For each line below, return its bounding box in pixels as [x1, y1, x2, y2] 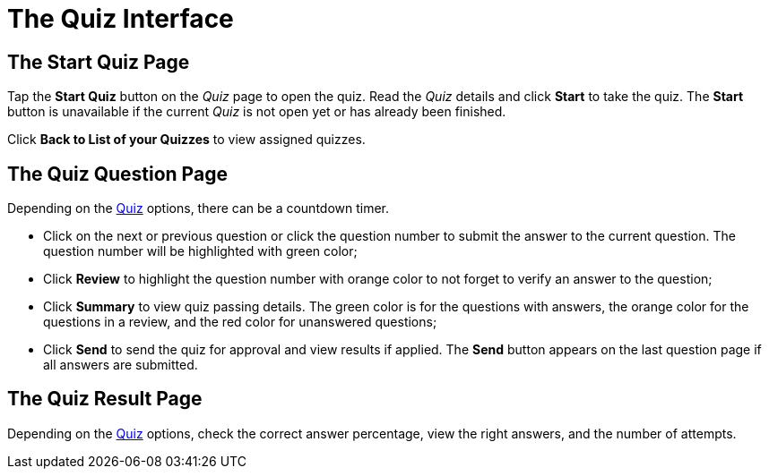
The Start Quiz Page [7, 50, 190, 73]
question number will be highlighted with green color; [43, 243, 358, 259]
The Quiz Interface [7, 4, 234, 34]
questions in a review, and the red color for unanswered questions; [43, 314, 437, 330]
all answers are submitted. [43, 357, 198, 373]
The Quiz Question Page [7, 162, 228, 185]
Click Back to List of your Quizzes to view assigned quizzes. [7, 132, 366, 148]
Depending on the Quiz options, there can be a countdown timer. [7, 200, 390, 217]
